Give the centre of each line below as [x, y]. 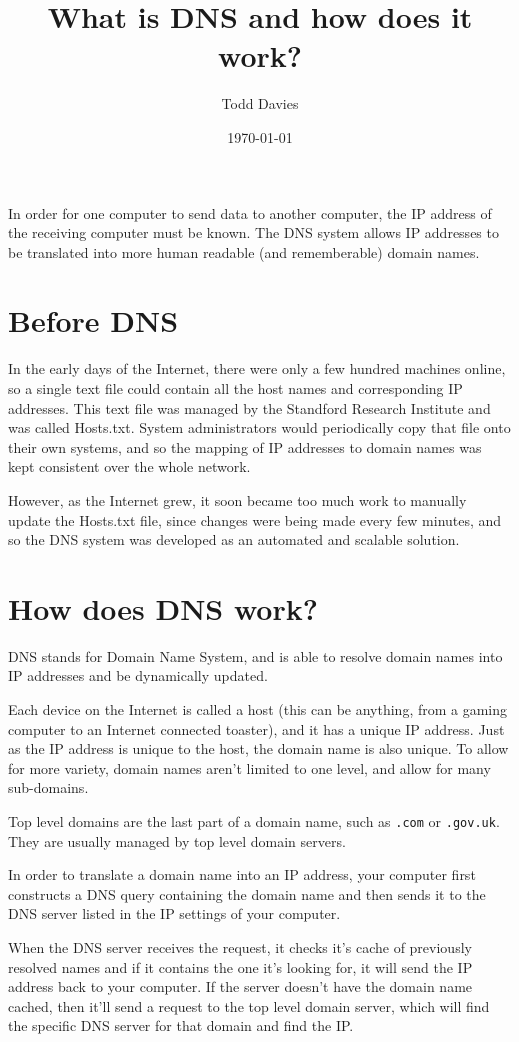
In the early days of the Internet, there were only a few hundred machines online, [257, 368]
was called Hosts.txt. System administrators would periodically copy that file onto [259, 427]
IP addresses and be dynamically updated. [138, 675]
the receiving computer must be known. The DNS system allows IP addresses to [253, 232]
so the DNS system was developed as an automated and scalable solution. [234, 539]
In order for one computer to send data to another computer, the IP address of [250, 212]
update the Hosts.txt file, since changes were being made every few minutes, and [255, 519]
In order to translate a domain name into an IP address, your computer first [242, 874]
